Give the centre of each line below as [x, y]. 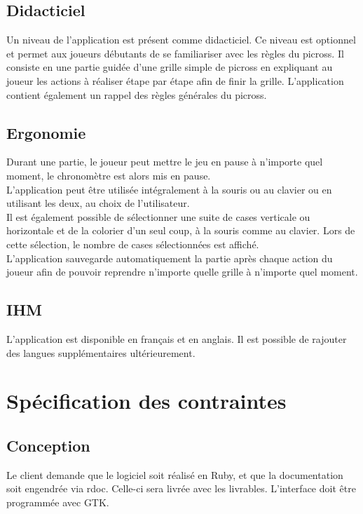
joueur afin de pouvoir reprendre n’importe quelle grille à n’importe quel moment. [182, 272]
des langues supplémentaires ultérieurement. [101, 352]
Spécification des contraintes [146, 401]
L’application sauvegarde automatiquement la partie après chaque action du [170, 258]
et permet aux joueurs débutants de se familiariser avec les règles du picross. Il [175, 53]
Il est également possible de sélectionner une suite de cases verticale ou [158, 216]
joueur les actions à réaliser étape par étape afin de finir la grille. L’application [175, 80]
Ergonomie [46, 132]
